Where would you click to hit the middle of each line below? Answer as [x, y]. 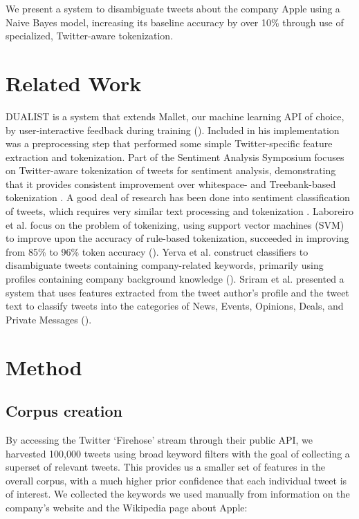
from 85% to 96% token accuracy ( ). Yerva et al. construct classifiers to [157, 251]
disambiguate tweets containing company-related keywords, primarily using [165, 265]
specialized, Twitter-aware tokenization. [90, 36]
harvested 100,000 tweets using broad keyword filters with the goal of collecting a [178, 453]
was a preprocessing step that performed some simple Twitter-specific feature [169, 143]
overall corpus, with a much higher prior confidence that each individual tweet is [176, 480]
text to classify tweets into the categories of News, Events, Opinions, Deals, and [175, 306]
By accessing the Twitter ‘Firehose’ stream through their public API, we [159, 439]
